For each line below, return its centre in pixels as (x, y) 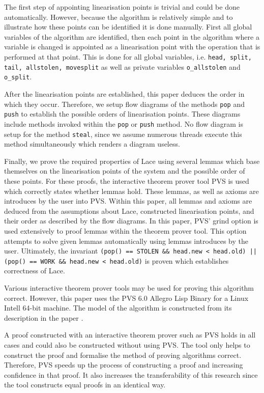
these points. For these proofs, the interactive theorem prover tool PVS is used (127, 180)
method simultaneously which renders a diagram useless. (92, 144)
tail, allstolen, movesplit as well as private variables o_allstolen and (122, 66)
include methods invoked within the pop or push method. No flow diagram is (124, 123)
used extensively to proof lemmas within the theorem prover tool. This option (125, 230)
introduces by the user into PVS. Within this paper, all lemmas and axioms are (128, 201)
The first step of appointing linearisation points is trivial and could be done (122, 7)
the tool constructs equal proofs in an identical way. (85, 385)
